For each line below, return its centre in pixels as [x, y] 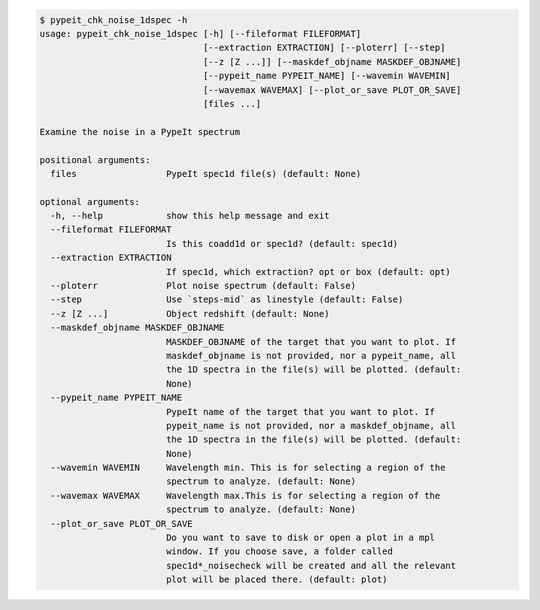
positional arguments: [95, 159]
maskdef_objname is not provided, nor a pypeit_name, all [311, 355]
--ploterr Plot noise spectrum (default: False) [203, 286]
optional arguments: [89, 201]
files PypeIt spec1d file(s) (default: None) [206, 173]
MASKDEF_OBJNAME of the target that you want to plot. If [311, 341]
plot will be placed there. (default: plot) [276, 579]
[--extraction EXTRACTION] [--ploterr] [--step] [324, 48]
